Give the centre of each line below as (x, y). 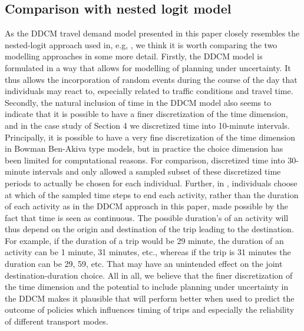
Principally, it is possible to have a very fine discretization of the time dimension (150, 137)
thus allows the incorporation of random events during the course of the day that (151, 79)
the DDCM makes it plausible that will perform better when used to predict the (150, 298)
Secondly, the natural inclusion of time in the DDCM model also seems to (138, 102)
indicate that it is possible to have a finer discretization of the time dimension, (146, 114)
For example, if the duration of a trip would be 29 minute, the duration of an (144, 240)
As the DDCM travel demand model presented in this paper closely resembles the (152, 33)
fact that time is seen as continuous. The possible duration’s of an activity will (147, 217)
